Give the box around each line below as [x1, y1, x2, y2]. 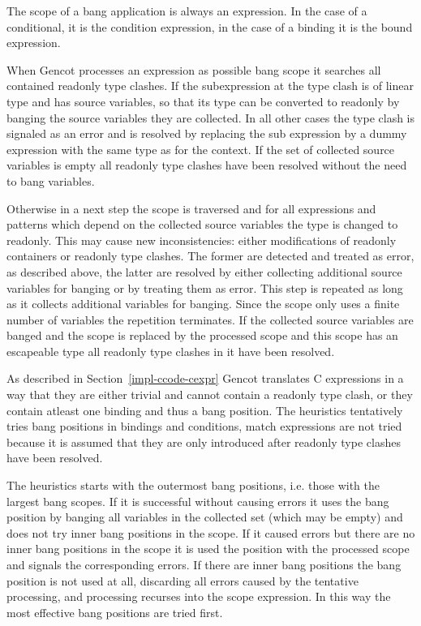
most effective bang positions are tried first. [6, 603, 223, 620]
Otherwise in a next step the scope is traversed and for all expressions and [6, 199, 376, 217]
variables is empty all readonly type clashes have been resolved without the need [6, 156, 407, 174]
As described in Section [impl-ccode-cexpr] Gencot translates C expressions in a [6, 370, 404, 387]
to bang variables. [6, 172, 95, 189]
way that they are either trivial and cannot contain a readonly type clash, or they [6, 386, 413, 403]
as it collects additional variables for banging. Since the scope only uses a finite [6, 295, 400, 312]
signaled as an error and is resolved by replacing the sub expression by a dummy [6, 125, 407, 142]
